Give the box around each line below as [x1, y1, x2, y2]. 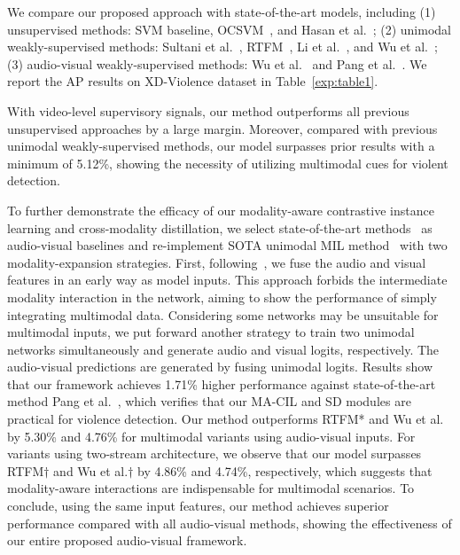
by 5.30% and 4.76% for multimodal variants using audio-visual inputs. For [7, 426, 416, 445]
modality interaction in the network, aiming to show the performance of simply [7, 287, 437, 306]
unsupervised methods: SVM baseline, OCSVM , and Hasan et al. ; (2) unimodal [7, 20, 451, 38]
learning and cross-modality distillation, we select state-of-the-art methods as [7, 218, 433, 237]
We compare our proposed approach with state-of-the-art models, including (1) [7, 3, 436, 20]
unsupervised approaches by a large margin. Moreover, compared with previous [7, 119, 438, 137]
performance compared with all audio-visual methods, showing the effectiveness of [7, 513, 452, 532]
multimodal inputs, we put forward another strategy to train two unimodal [7, 323, 415, 341]
